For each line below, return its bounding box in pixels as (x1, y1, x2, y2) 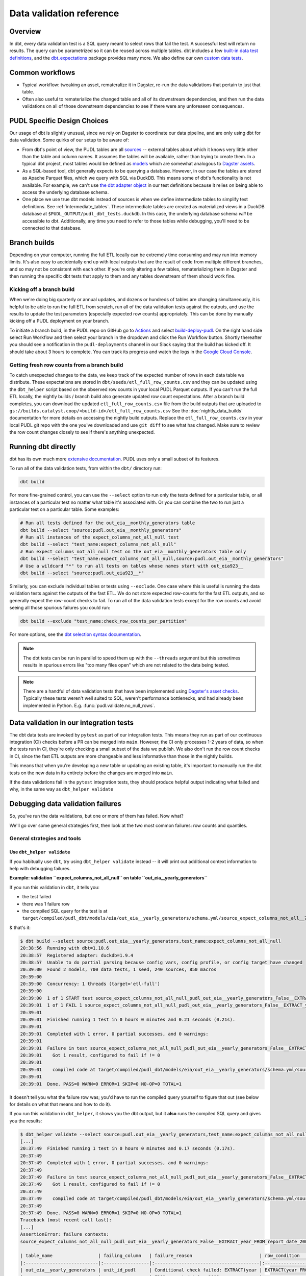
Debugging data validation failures (9, 799, 122, 808)
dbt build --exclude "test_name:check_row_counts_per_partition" (20, 618, 187, 624)
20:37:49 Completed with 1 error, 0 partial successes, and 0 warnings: (20, 1160, 209, 1166)
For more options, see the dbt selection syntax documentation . (9, 631, 141, 637)
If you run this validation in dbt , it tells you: (9, 884, 99, 890)
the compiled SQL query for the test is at (22, 907, 108, 914)
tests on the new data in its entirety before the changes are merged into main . (9, 770, 173, 776)
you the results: (9, 1118, 42, 1124)
